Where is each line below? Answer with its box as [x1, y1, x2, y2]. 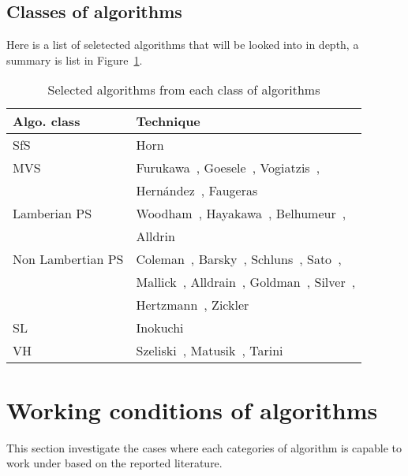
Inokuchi [136, 318, 184, 337]
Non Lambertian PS [13, 250, 124, 269]
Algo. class [13, 112, 80, 131]
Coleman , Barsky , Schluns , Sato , [136, 250, 342, 269]
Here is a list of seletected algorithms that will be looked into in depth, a [6, 36, 359, 53]
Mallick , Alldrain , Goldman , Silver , [136, 273, 356, 292]
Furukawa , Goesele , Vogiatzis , [136, 158, 320, 177]
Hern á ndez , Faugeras [136, 181, 258, 200]
